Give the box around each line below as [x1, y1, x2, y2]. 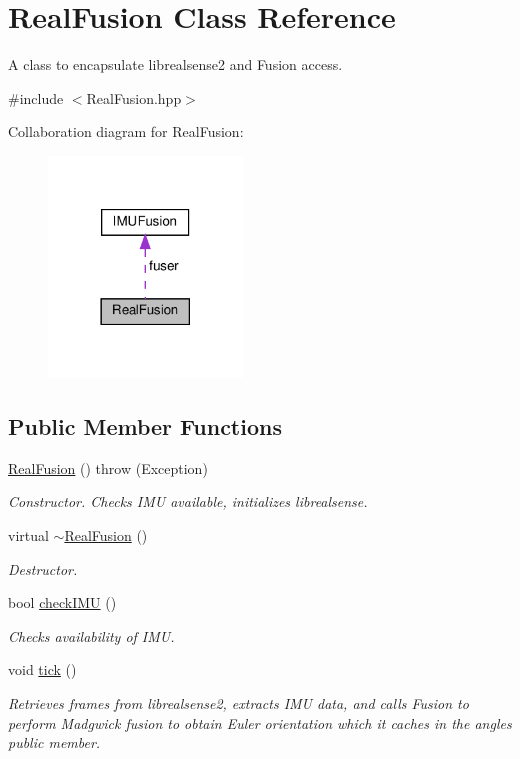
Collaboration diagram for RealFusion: [8, 121, 244, 142]
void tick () [8, 659, 77, 680]
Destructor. [8, 558, 78, 579]
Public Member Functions [8, 410, 282, 441]
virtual [8, 524, 49, 545]
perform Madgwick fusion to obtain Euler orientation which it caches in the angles [8, 712, 512, 733]
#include [8, 87, 64, 108]
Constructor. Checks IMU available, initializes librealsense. [8, 491, 368, 512]
